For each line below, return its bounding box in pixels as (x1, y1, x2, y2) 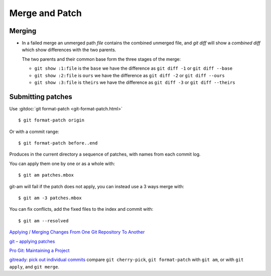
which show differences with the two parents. (22, 47, 116, 53)
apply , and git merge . (9, 263, 60, 269)
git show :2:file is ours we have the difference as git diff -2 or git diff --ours (34, 72, 225, 78)
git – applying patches (9, 238, 55, 244)
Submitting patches (9, 92, 72, 101)
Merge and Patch (9, 8, 82, 19)
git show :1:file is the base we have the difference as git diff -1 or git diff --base (34, 65, 233, 71)
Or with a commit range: (9, 128, 60, 134)
